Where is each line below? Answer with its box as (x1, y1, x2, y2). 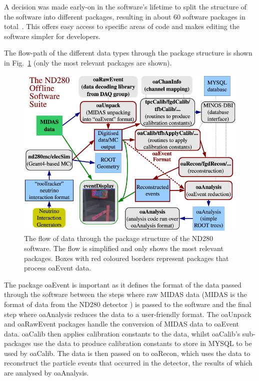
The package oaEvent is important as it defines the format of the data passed (4, 279, 241, 289)
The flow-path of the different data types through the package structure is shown (4, 47, 252, 58)
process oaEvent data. (24, 262, 91, 273)
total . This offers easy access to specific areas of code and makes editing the (4, 21, 239, 31)
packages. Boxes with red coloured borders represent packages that (24, 252, 229, 263)
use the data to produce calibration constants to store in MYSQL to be (33, 338, 252, 348)
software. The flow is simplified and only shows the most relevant (24, 242, 223, 253)
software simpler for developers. (4, 30, 100, 41)
